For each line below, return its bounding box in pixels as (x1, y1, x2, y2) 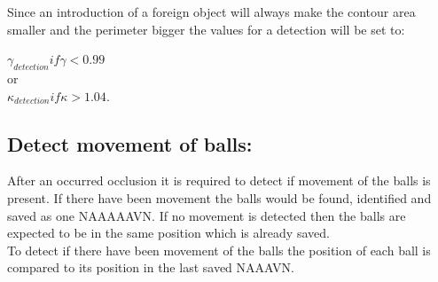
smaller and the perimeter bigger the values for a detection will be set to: (7, 20, 405, 38)
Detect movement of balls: (7, 129, 253, 157)
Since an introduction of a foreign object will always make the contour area (7, 3, 416, 20)
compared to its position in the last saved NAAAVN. (7, 258, 294, 277)
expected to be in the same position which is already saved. (7, 223, 330, 242)
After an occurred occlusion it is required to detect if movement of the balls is (7, 171, 431, 190)
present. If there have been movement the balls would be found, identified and (7, 188, 432, 207)
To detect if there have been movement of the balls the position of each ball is (7, 240, 431, 259)
